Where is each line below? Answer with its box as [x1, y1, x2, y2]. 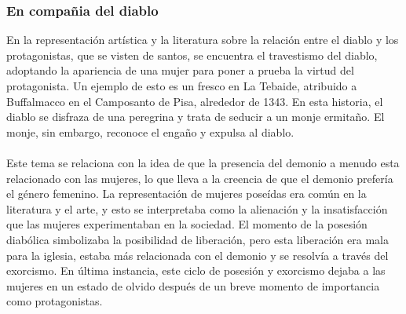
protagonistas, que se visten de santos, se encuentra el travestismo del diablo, [6, 46, 378, 63]
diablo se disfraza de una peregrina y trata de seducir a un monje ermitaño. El [6, 108, 385, 125]
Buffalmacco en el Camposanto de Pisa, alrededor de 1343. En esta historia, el [6, 93, 383, 109]
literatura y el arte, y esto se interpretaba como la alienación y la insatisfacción [6, 200, 388, 217]
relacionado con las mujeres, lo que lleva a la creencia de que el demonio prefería [6, 170, 393, 186]
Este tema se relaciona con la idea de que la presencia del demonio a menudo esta [6, 154, 400, 170]
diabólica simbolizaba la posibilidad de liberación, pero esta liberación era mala [6, 231, 389, 247]
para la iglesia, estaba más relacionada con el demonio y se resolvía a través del [6, 246, 389, 263]
